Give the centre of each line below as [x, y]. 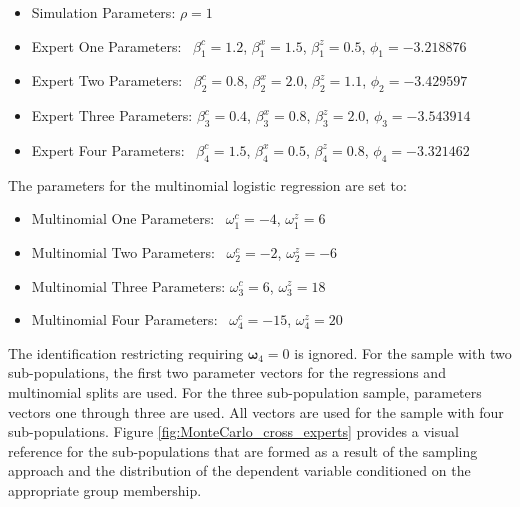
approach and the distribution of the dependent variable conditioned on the [239, 470]
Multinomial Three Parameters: [128, 285]
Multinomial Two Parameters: [123, 251]
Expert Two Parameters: [107, 80]
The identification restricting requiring [126, 352]
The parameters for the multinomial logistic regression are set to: [207, 184]
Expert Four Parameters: [108, 149]
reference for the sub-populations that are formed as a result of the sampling [243, 450]
